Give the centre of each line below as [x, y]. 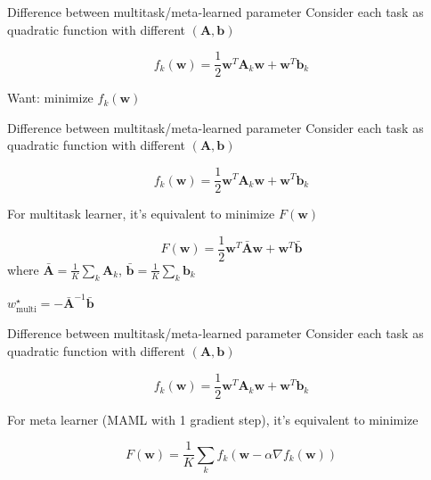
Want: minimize [50, 98]
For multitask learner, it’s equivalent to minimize [141, 214]
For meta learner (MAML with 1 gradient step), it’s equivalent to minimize [213, 419]
